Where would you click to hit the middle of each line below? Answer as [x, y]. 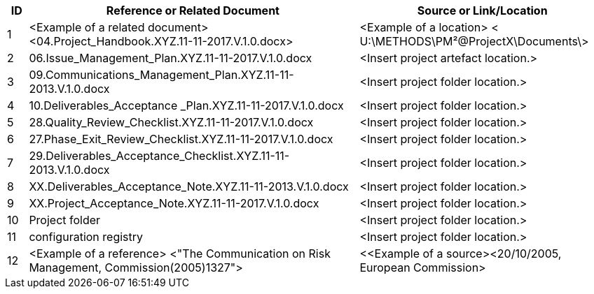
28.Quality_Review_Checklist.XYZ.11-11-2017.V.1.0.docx [171, 122]
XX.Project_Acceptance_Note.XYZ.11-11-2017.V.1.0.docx [174, 203]
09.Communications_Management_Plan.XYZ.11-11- [161, 75]
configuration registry [86, 237]
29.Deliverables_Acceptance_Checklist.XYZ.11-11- [159, 156]
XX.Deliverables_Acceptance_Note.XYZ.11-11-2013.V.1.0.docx [189, 186]
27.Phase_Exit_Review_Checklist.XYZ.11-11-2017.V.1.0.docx [181, 139]
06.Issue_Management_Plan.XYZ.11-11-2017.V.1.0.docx [171, 58]
